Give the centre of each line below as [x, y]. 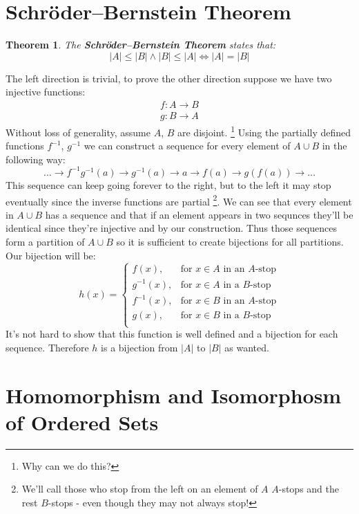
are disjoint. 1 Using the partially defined [264, 131]
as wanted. [247, 347]
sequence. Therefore [47, 347]
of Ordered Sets [82, 422]
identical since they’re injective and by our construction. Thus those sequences [172, 228]
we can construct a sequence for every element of [187, 146]
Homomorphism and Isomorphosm [174, 395]
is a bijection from [139, 347]
